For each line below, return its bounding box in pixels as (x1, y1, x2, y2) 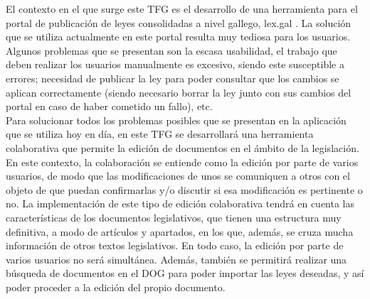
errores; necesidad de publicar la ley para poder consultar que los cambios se (6, 70, 339, 85)
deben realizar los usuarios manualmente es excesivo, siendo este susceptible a (6, 57, 344, 72)
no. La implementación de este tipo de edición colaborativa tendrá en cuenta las (6, 196, 355, 211)
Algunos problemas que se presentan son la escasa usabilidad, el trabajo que (6, 43, 337, 58)
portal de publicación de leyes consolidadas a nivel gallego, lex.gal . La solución (6, 15, 351, 30)
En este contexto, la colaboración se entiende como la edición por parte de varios (6, 154, 359, 169)
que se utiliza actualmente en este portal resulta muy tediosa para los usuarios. (6, 29, 351, 44)
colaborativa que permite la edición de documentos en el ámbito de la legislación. (6, 140, 359, 155)
